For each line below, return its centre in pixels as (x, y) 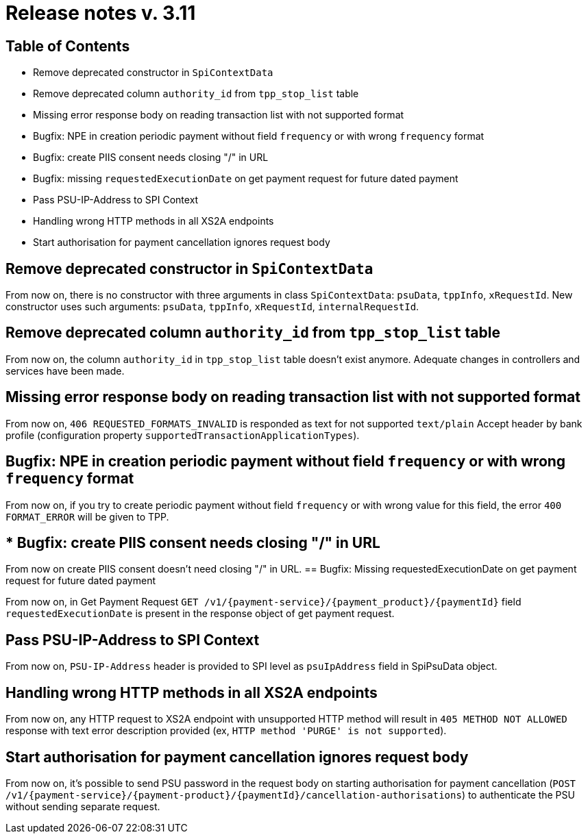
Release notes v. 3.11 (101, 13)
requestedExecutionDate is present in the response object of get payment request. (200, 614)
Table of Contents (68, 46)
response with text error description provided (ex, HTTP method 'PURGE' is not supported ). (226, 731)
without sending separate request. (83, 806)
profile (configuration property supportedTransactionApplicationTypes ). (183, 435)
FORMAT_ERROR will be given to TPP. (87, 516)
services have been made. (65, 371)
